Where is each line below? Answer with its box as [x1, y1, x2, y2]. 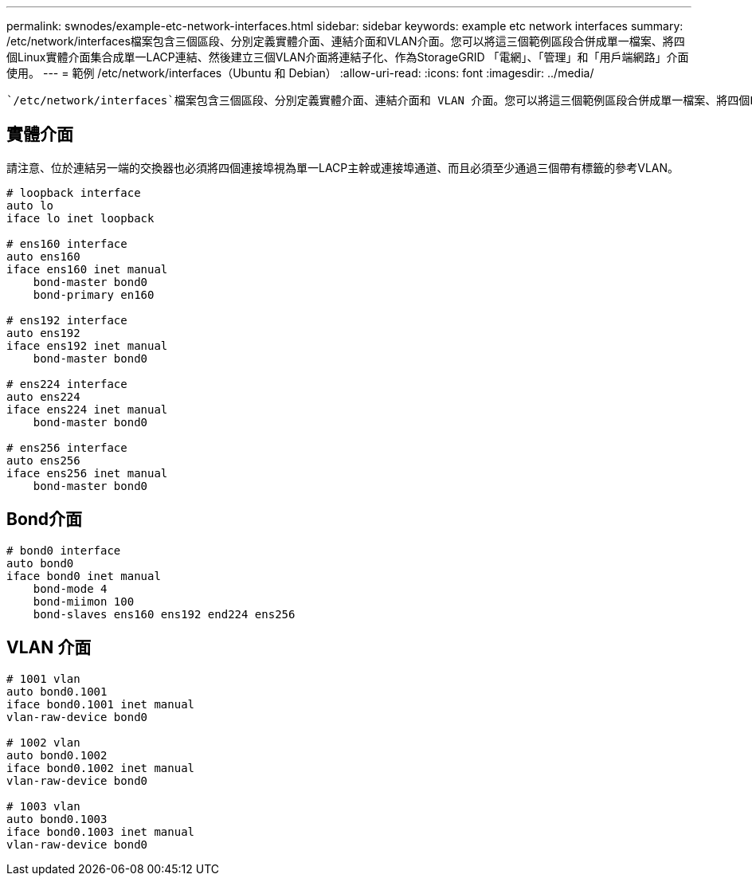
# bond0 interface [6, 543, 121, 557]
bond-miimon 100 [33, 594, 135, 608]
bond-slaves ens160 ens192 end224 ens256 [33, 607, 296, 621]
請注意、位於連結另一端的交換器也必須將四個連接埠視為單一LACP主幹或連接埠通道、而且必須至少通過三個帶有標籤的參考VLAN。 [6, 160, 680, 174]
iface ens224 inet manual [6, 402, 168, 416]
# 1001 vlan [6, 672, 80, 685]
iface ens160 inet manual [6, 262, 168, 276]
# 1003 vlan [6, 799, 80, 813]
